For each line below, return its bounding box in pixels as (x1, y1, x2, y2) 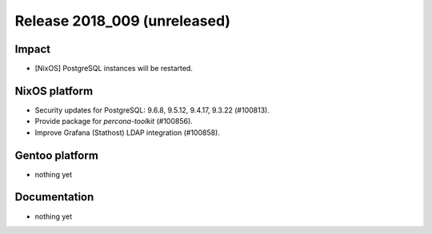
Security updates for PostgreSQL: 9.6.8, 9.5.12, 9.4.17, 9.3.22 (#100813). (34, 105, 270, 115)
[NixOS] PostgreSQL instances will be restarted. (34, 64, 194, 73)
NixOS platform (14, 84, 94, 97)
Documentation (14, 190, 94, 204)
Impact (14, 42, 51, 56)
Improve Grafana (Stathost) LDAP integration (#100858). (34, 128, 220, 137)
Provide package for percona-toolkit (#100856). (34, 117, 194, 126)
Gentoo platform (14, 149, 99, 162)
